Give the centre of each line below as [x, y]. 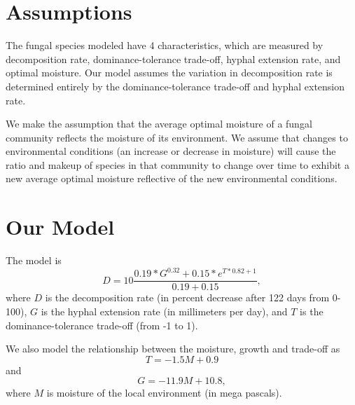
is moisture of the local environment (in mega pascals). [164, 393]
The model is [34, 260]
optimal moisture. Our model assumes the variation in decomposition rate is [169, 73]
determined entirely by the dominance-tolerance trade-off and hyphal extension [175, 86]
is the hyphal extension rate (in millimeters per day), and [164, 311]
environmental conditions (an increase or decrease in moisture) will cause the [171, 151]
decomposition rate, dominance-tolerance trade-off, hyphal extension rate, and [173, 59]
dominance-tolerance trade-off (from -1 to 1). [102, 325]
